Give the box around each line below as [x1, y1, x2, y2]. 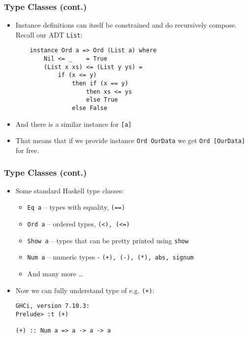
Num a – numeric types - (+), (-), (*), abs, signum [27, 252, 194, 262]
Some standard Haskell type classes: [15, 185, 124, 195]
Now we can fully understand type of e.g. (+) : [15, 285, 155, 295]
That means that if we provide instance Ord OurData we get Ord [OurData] [15, 135, 246, 146]
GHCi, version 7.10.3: [15, 302, 90, 310]
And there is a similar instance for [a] [15, 118, 132, 129]
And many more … [27, 268, 83, 279]
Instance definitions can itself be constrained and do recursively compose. [15, 20, 237, 30]
